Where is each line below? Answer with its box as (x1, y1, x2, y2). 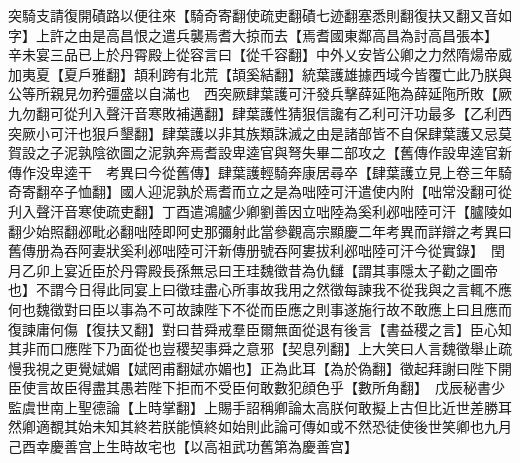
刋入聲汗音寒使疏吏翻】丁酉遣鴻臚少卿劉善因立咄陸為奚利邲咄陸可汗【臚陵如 (8, 200, 512, 221)
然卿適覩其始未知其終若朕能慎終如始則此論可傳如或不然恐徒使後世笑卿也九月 (8, 416, 512, 437)
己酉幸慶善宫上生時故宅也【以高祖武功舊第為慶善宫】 (8, 436, 358, 457)
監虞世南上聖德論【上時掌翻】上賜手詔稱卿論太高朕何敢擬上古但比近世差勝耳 (8, 396, 512, 417)
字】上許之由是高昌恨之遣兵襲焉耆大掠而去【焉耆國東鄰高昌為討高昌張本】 (8, 24, 491, 45)
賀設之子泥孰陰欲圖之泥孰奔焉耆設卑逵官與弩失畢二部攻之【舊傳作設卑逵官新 (8, 142, 512, 163)
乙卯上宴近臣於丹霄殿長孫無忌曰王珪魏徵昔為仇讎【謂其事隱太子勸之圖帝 (21, 259, 498, 280)
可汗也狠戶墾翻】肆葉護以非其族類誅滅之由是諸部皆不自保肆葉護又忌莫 (49, 122, 512, 143)
